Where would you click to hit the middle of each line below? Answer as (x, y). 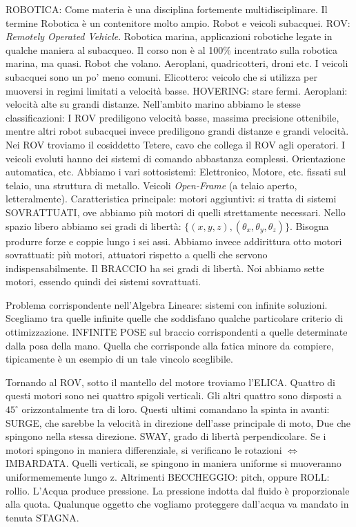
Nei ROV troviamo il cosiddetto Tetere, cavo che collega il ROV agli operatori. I (176, 144)
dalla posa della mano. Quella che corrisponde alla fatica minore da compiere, (170, 345)
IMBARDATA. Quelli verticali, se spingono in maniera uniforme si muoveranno (174, 463)
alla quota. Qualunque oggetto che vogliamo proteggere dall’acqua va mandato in (177, 504)
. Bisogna (309, 226)
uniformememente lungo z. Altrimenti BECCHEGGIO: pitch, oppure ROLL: (168, 477)
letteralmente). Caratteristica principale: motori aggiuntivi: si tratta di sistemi (171, 199)
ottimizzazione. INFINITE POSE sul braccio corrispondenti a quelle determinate (177, 332)
